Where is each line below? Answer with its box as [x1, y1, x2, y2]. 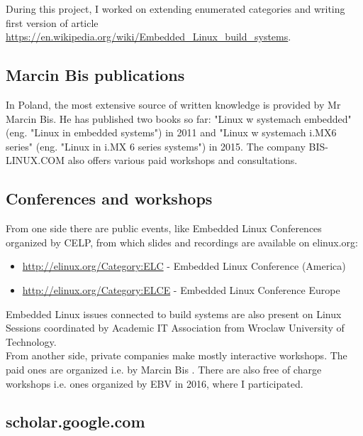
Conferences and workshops [6, 187, 213, 209]
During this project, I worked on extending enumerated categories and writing [6, 1, 345, 16]
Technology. [6, 334, 57, 349]
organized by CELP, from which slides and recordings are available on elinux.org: [6, 234, 358, 249]
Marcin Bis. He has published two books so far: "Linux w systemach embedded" [6, 111, 352, 126]
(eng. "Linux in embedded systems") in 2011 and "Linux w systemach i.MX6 [6, 125, 337, 140]
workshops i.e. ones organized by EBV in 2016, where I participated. [6, 376, 303, 391]
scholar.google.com [6, 410, 145, 432]
